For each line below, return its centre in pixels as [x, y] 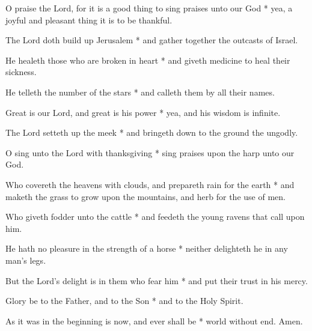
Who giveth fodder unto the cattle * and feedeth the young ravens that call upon [155, 217]
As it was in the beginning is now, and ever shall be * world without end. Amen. [154, 320]
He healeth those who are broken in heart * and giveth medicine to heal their [148, 60]
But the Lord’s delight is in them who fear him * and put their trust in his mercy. [157, 280]
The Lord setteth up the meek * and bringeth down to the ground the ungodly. [152, 132]
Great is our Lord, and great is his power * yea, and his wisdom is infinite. [143, 112]
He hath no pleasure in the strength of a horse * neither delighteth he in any [147, 248]
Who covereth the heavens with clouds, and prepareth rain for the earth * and [150, 184]
